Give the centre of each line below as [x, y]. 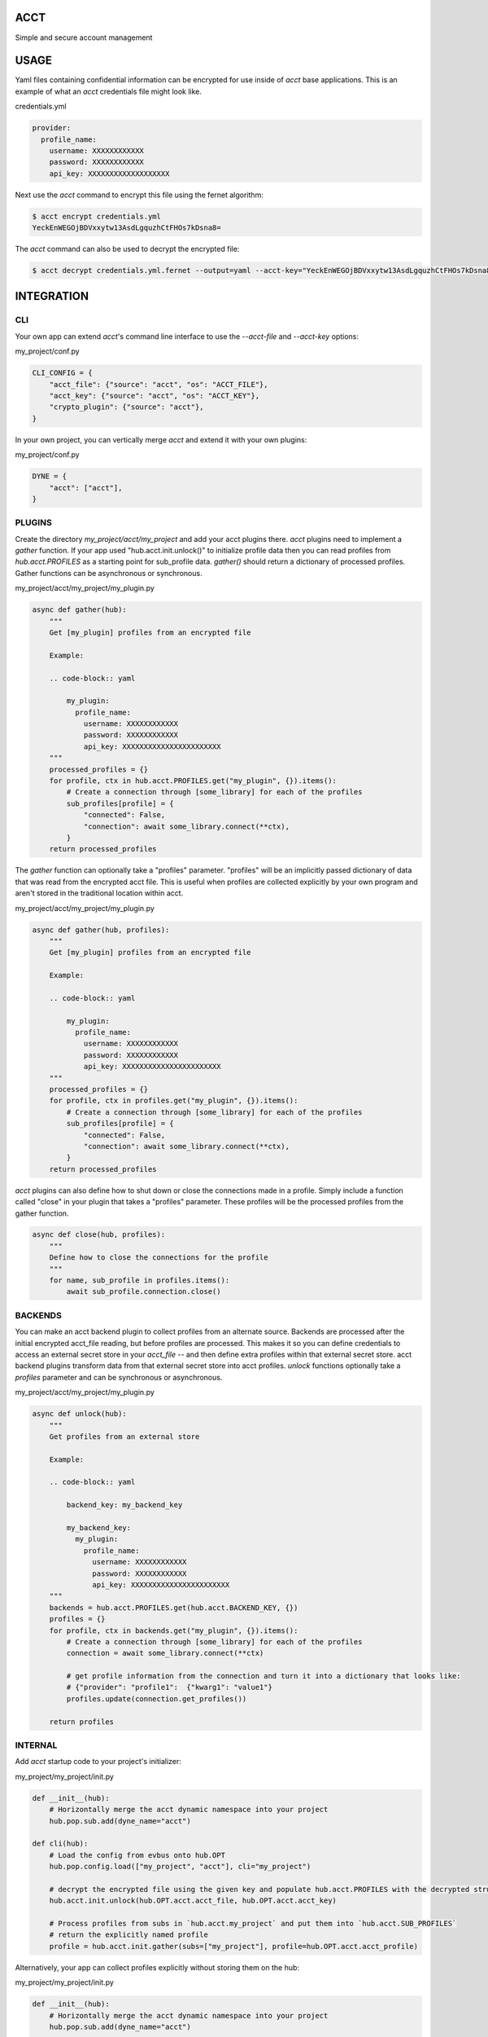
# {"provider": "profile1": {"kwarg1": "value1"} [169, 1687]
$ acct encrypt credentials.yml [97, 216]
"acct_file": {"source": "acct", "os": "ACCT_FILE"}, [159, 384]
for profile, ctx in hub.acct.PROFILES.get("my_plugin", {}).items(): [193, 781]
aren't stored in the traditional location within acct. [99, 893]
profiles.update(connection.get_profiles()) [157, 1698]
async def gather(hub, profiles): [101, 930]
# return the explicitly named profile [129, 1935]
